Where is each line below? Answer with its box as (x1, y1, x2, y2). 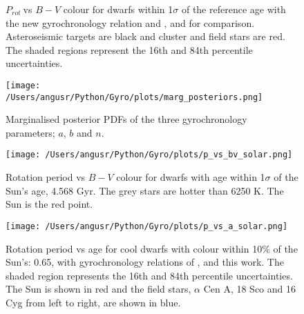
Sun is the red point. (6, 197, 93, 211)
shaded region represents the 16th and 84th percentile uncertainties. (6, 268, 293, 282)
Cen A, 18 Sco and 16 (203, 282, 296, 296)
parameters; (6, 125, 55, 139)
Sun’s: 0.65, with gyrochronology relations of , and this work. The (6, 255, 284, 269)
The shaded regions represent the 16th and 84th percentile (6, 42, 253, 57)
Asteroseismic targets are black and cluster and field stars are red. (6, 29, 285, 43)
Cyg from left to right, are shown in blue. (6, 295, 181, 309)
